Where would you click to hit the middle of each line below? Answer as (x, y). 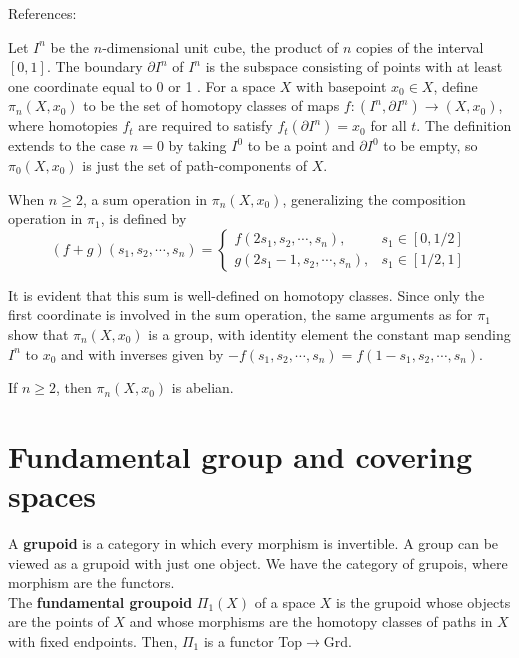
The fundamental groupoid (100, 601)
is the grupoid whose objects (423, 601)
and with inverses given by (142, 353)
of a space (285, 601)
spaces (52, 495)
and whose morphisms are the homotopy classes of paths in (311, 621)
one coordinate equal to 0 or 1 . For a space (142, 85)
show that (38, 333)
